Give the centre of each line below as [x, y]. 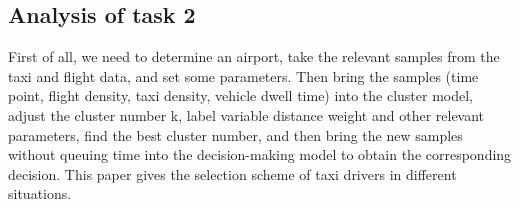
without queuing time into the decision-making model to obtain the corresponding [260, 154]
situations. [40, 193]
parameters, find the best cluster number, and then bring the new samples [235, 134]
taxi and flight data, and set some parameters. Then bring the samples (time [243, 75]
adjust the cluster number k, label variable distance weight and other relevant [246, 114]
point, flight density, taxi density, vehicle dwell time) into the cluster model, [241, 95]
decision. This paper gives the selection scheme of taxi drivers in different [232, 173]
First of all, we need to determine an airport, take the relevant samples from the [254, 56]
